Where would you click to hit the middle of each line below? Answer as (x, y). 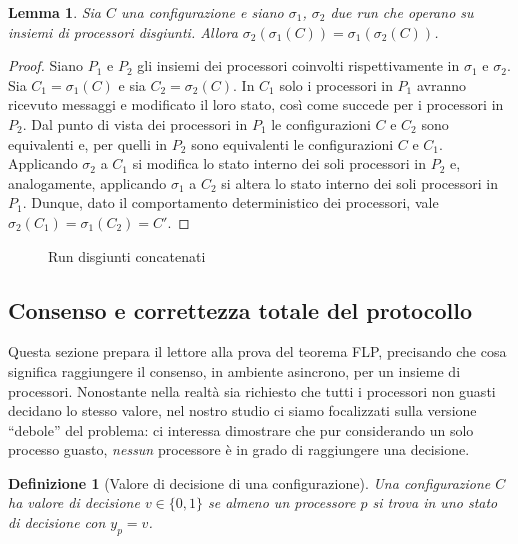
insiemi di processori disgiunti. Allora (123, 31)
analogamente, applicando (87, 182)
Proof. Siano (46, 65)
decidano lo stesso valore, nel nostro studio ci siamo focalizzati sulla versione (242, 410)
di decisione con (57, 522)
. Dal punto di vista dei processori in (135, 123)
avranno (441, 84)
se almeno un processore (282, 502)
